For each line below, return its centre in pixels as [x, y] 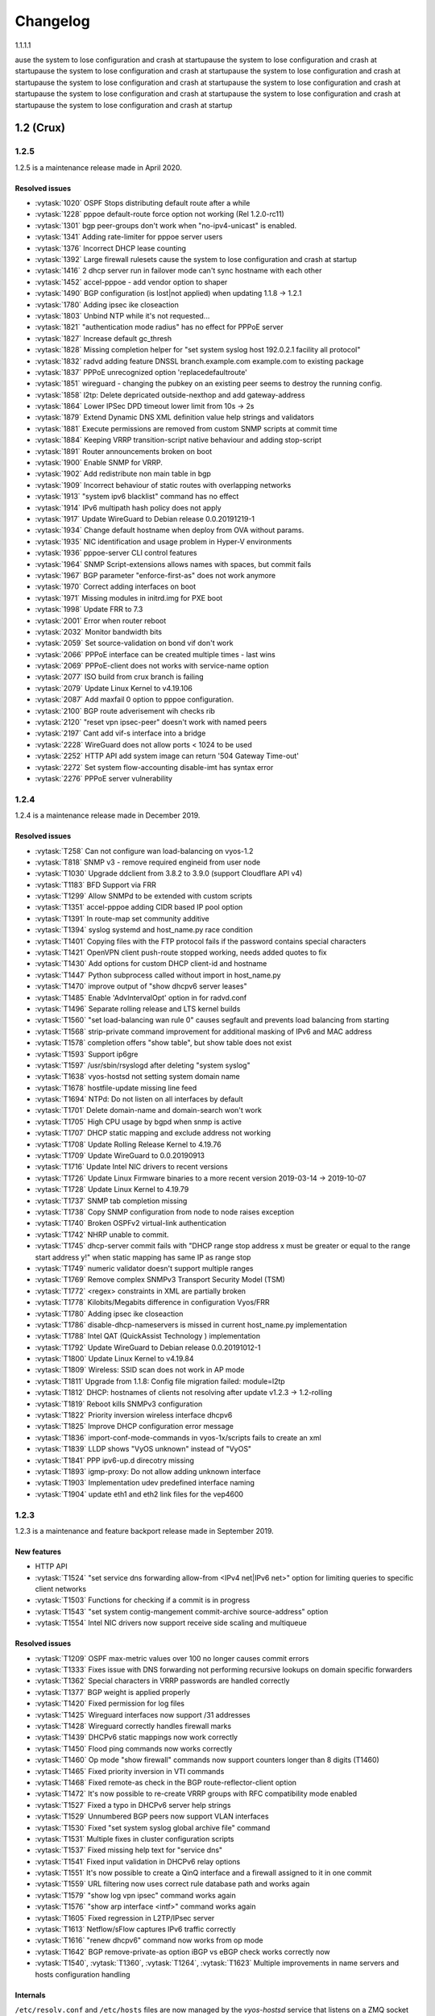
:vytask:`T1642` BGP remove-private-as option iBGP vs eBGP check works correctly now [182, 1951]
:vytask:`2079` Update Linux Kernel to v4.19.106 [114, 688]
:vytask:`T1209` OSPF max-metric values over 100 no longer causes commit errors [172, 1658]
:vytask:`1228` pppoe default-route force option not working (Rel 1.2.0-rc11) [160, 215]
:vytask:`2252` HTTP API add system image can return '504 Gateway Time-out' [167, 756]
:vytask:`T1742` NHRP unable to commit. [102, 1235]
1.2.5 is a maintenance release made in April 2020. [99, 167]
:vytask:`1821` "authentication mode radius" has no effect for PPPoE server [159, 327]
